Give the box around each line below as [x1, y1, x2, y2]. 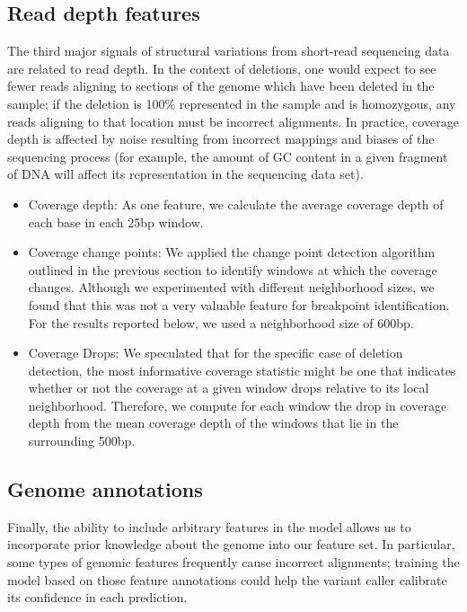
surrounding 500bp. [28, 431, 136, 450]
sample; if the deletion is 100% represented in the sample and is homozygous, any [7, 93, 456, 112]
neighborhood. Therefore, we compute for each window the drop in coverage [28, 395, 447, 414]
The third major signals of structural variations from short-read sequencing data [7, 41, 450, 60]
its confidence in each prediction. [7, 588, 188, 607]
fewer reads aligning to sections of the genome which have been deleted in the [7, 76, 435, 95]
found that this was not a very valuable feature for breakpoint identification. [28, 295, 450, 314]
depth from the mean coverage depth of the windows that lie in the [28, 413, 399, 432]
